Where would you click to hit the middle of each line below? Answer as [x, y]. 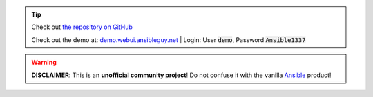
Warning [44, 63]
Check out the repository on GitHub [82, 27]
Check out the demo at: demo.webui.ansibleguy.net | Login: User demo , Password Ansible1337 [169, 40]
